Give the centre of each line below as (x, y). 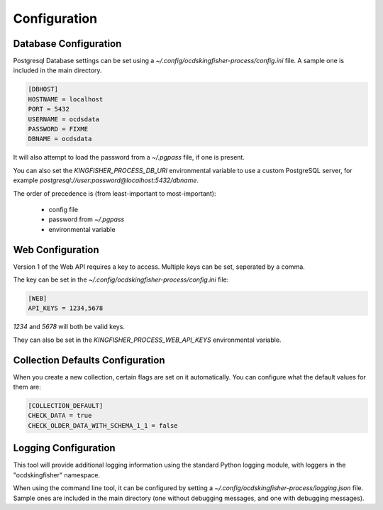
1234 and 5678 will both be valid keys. (69, 327)
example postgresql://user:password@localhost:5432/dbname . (106, 180)
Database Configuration (67, 44)
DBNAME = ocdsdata (60, 139)
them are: (27, 387)
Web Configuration (56, 249)
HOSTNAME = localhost (66, 99)
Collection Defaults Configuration (89, 360)
